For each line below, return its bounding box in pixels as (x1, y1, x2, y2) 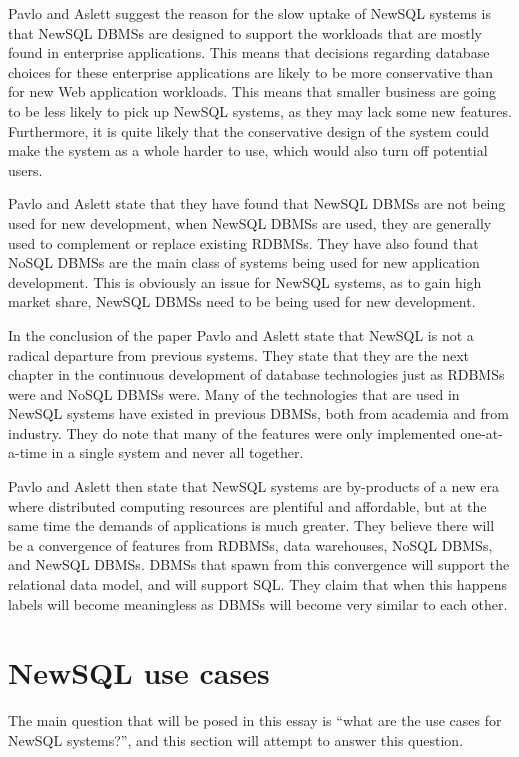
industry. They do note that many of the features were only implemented (8, 422, 456, 443)
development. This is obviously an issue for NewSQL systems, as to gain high (8, 271, 482, 292)
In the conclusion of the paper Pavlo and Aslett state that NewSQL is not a (8, 324, 474, 345)
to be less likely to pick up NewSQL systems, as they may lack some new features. (8, 100, 512, 121)
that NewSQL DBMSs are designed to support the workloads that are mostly (8, 22, 483, 43)
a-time (8, 442, 47, 463)
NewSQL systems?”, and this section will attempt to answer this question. (8, 729, 464, 750)
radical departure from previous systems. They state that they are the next (8, 344, 470, 365)
